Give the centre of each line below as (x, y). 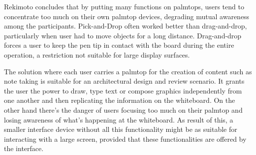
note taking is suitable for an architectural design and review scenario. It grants (124, 81)
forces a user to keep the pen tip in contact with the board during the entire (119, 45)
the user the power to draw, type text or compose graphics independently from (123, 90)
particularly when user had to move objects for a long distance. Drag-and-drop (123, 35)
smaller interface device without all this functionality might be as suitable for (121, 129)
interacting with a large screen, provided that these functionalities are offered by (125, 139)
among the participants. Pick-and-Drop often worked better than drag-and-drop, (126, 26)
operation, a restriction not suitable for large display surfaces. (97, 54)
